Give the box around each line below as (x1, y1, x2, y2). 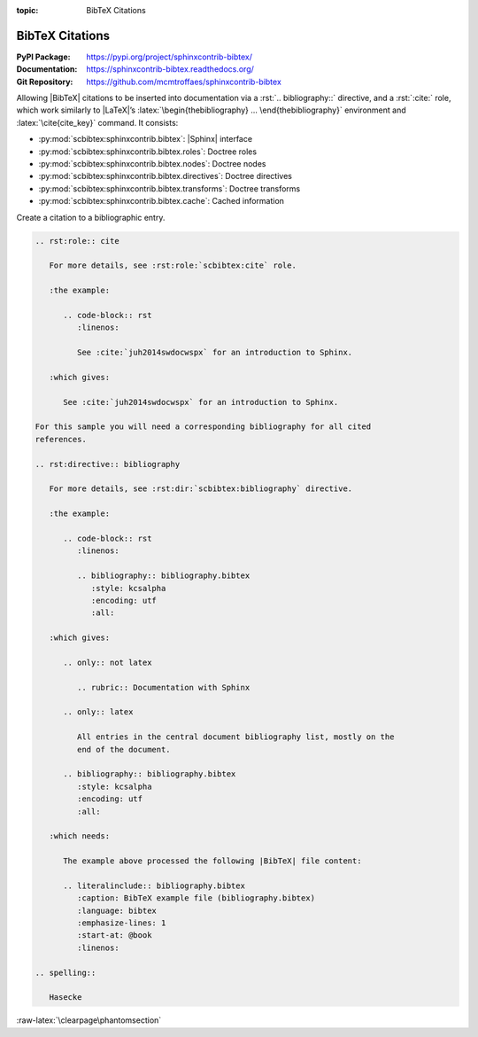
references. (35, 434, 88, 444)
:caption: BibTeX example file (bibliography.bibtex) (76, 893, 316, 903)
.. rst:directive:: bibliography (35, 459, 181, 469)
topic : (16, 5, 39, 15)
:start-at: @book (76, 931, 152, 940)
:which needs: (49, 831, 111, 841)
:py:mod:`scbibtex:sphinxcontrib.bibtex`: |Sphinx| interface (38, 134, 252, 144)
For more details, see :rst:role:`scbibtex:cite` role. (49, 261, 297, 270)
